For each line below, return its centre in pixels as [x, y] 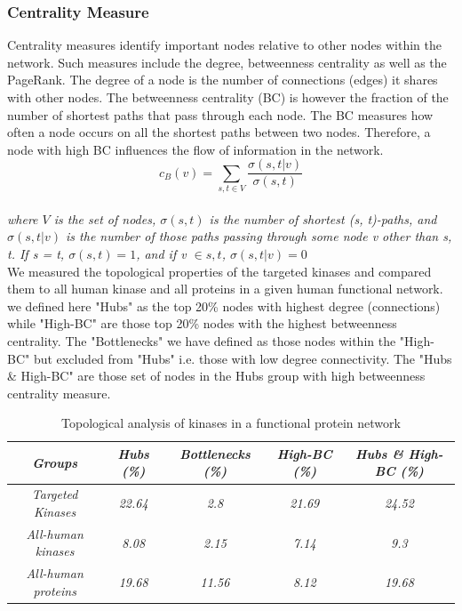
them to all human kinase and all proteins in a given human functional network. [225, 289]
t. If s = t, [36, 253]
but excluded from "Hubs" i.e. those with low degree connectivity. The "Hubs [243, 358]
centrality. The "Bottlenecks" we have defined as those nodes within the [202, 340]
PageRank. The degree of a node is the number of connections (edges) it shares [223, 80]
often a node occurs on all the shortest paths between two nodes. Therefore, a [219, 132]
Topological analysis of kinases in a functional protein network [231, 423]
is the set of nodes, [105, 218]
